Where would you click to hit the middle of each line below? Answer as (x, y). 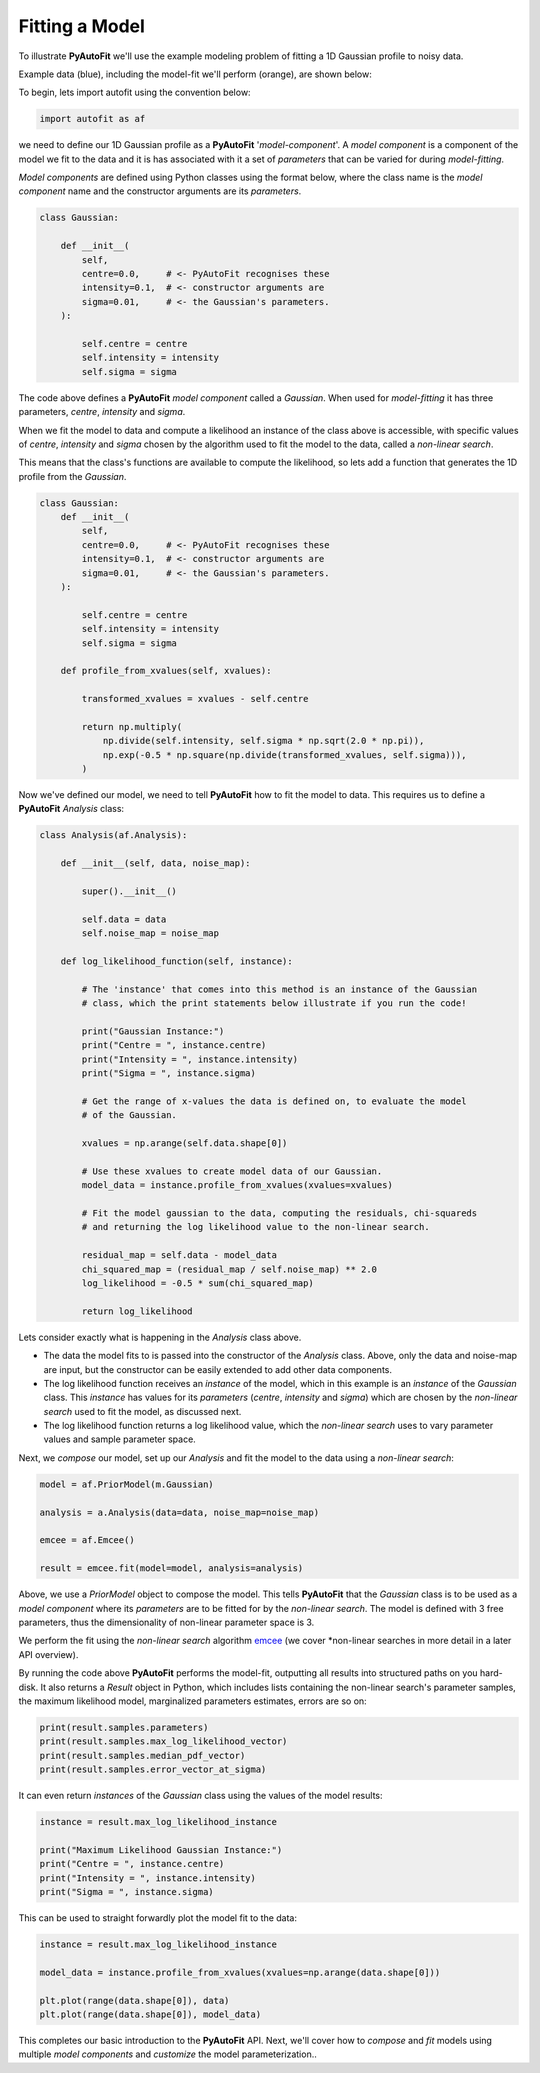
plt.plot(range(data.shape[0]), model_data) (150, 2014)
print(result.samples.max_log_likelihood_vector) (163, 1741)
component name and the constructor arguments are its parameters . (160, 191)
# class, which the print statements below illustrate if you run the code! (274, 1003)
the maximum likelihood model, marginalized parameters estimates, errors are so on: (192, 1701)
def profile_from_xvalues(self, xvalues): (166, 671)
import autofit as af (92, 119)
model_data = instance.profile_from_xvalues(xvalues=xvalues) (237, 1185)
